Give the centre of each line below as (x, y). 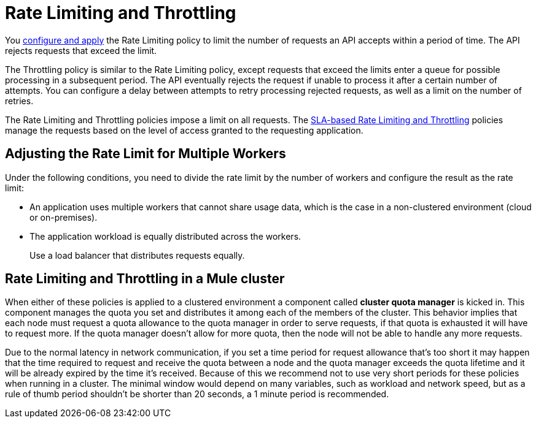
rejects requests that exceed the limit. (81, 50)
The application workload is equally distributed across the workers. (165, 236)
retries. (19, 101)
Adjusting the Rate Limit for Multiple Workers (146, 154)
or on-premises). (64, 217)
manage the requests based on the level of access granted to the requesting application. (184, 130)
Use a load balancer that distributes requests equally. (137, 255)
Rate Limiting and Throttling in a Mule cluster (145, 279)
